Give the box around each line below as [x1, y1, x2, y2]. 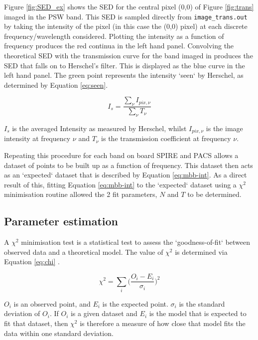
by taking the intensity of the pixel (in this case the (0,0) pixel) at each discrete [4, 21, 248, 31]
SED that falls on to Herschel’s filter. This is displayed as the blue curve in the [4, 60, 245, 70]
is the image [206, 123, 243, 134]
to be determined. [187, 189, 242, 199]
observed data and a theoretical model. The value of [4, 246, 163, 257]
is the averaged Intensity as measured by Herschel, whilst [12, 123, 187, 134]
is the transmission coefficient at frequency [101, 133, 231, 144]
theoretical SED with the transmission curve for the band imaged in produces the [4, 50, 253, 61]
